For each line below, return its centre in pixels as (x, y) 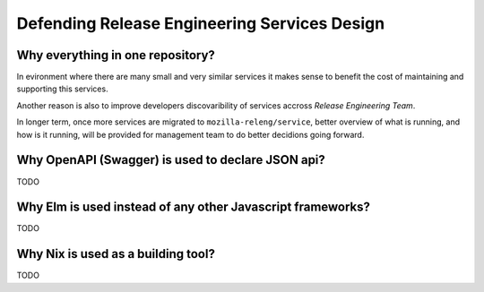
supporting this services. (62, 89)
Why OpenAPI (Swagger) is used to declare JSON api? (171, 160)
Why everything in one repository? (116, 55)
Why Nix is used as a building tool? (116, 254)
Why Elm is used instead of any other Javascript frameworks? (194, 207)
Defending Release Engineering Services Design (201, 23)
